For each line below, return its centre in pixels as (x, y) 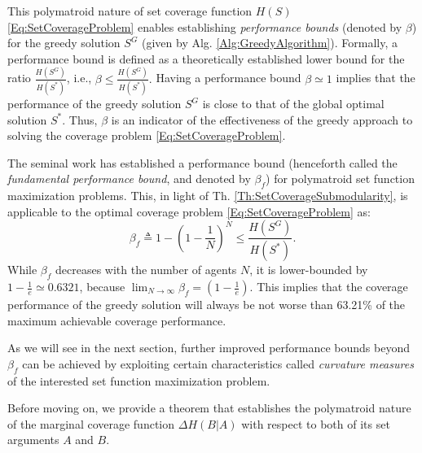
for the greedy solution (64, 43)
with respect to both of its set (316, 423)
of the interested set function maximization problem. (139, 380)
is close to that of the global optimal (293, 103)
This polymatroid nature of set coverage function (130, 11)
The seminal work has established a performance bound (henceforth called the (202, 162)
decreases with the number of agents (146, 270)
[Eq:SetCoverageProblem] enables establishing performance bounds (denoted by (205, 26)
